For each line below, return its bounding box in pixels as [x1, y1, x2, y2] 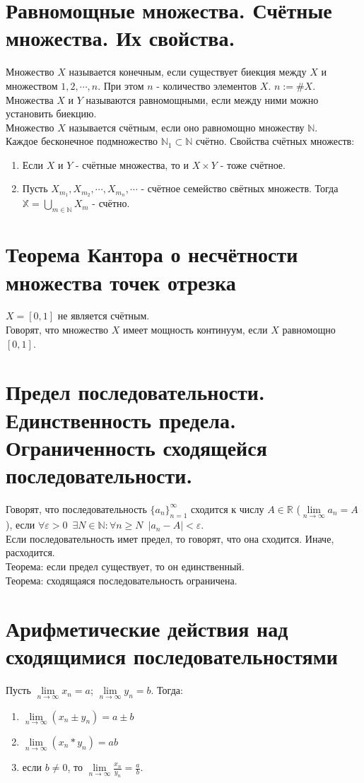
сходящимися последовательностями [6, 642, 338, 671]
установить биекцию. [6, 106, 97, 121]
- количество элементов [156, 78, 257, 93]
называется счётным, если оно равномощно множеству [69, 119, 305, 134]
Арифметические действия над [6, 614, 288, 643]
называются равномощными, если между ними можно [86, 92, 319, 107]
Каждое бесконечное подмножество [6, 134, 158, 148]
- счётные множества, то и [75, 157, 189, 172]
